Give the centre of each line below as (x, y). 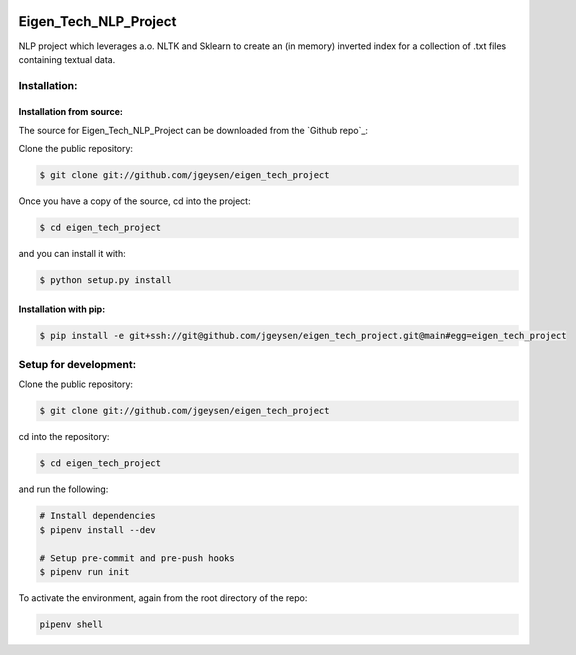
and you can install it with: (72, 254)
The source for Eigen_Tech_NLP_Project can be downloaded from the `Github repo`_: (193, 130)
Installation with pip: (62, 309)
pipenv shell (71, 624)
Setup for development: (77, 365)
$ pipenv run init (84, 571)
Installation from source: (71, 112)
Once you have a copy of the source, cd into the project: (134, 201)
